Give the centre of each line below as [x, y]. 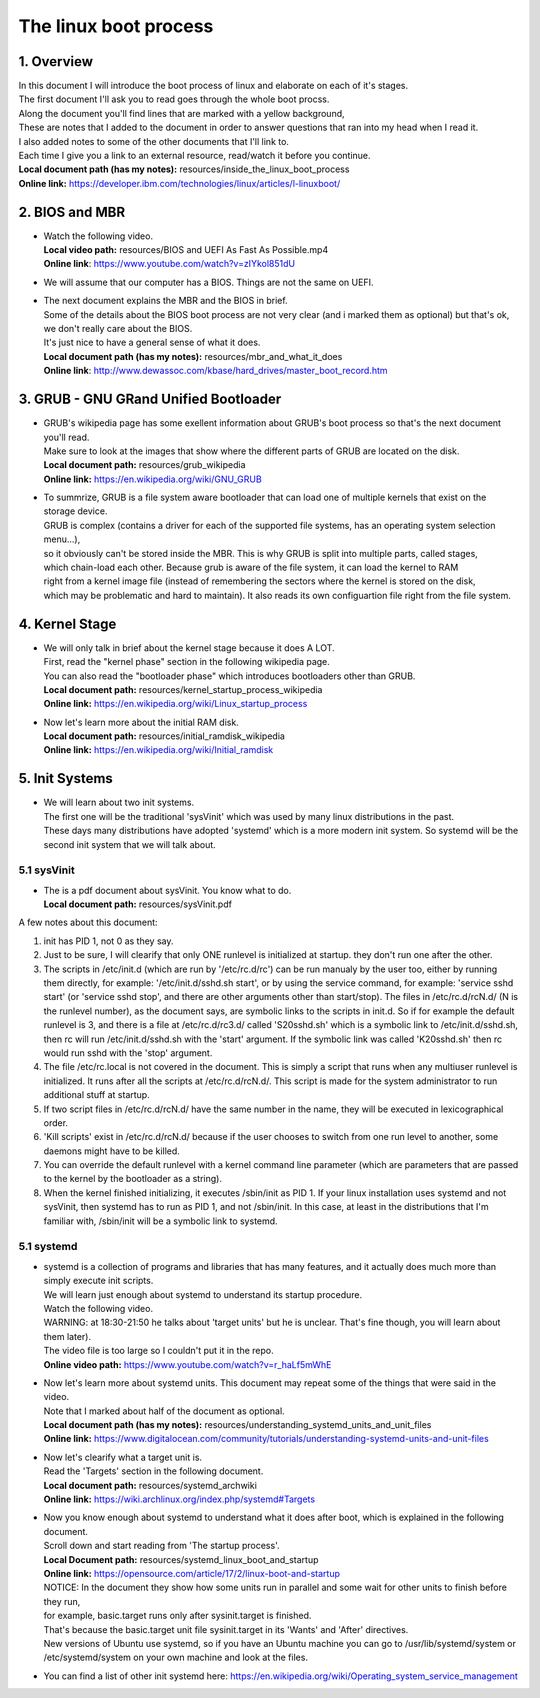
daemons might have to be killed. [111, 1151]
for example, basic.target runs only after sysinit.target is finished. [177, 1616]
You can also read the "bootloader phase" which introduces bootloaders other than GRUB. [229, 676]
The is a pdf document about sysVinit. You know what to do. [167, 890]
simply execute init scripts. [98, 1281]
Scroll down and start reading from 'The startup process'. [161, 1546]
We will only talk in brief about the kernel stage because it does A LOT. [189, 647]
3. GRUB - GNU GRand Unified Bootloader [150, 399]
